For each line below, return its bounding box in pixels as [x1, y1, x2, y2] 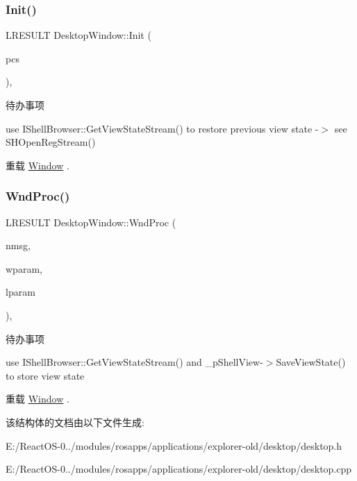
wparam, [6, 261, 42, 276]
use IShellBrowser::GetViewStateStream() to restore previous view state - [6, 121, 319, 135]
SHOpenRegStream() [6, 135, 96, 149]
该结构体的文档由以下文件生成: [6, 414, 144, 429]
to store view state [6, 368, 85, 382]
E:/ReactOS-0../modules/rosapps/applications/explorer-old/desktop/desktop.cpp [6, 462, 352, 476]
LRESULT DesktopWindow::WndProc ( [6, 214, 176, 229]
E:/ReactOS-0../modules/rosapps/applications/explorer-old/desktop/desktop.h [6, 438, 342, 453]
